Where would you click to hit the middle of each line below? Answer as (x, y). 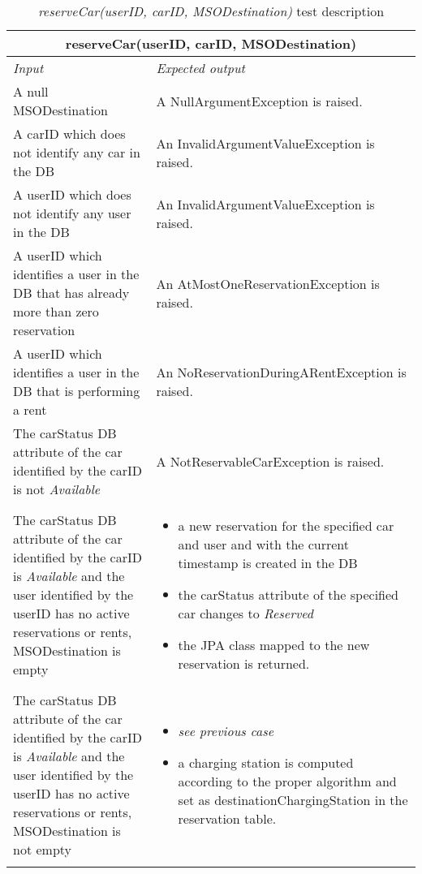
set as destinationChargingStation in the (293, 800)
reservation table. (227, 818)
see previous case (226, 731)
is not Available (57, 489)
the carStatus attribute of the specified (288, 594)
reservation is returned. (244, 663)
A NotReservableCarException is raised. (270, 461)
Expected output (200, 68)
